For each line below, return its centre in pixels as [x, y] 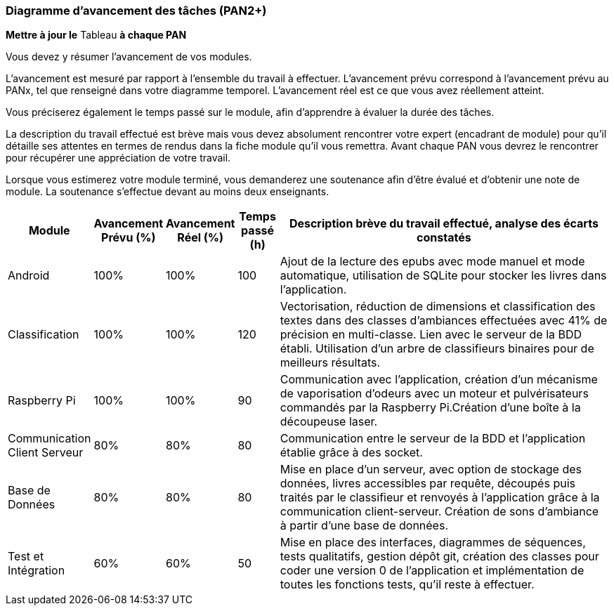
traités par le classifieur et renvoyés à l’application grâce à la [440, 498]
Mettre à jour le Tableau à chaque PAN [96, 35]
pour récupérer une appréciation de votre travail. [118, 158]
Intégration [37, 571]
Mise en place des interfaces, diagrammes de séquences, [433, 543]
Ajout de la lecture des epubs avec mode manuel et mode [432, 262]
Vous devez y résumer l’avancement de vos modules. [129, 57]
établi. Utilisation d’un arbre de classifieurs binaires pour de [437, 349]
